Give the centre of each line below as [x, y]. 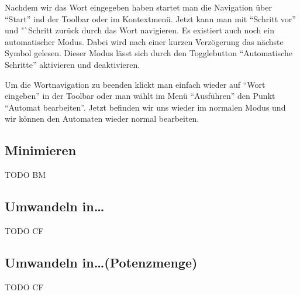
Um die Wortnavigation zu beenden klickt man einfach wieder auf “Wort [135, 84]
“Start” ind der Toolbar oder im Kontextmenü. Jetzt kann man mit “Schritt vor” [150, 18]
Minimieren [41, 150]
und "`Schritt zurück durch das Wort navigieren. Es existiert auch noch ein [139, 30]
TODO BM [25, 175]
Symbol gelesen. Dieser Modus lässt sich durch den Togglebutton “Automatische [149, 53]
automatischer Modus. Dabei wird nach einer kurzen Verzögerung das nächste [144, 41]
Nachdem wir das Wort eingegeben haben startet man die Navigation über [138, 7]
